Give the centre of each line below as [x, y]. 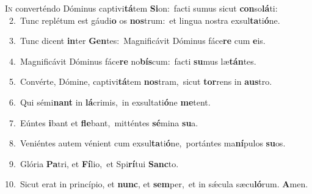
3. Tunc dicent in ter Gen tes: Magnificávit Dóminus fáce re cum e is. [137, 41]
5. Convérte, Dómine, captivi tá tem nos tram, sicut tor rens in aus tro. [140, 81]
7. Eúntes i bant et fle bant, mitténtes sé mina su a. [103, 122]
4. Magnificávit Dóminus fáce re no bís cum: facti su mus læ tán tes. [132, 61]
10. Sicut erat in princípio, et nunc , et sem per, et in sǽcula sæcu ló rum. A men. [157, 184]
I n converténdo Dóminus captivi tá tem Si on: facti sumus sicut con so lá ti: [141, 8]
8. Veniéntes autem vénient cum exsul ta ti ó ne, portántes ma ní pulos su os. [147, 143]
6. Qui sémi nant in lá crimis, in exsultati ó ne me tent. [110, 102]
